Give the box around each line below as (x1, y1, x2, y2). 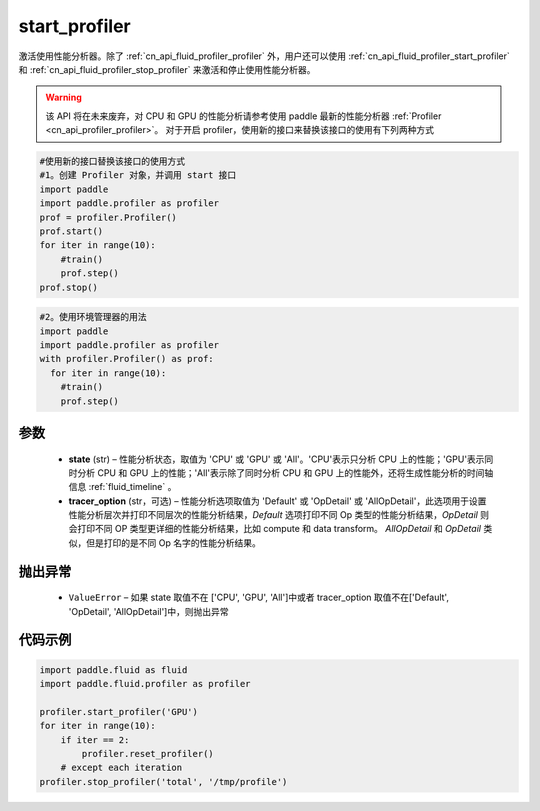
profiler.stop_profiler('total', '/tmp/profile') (39, 776, 288, 787)
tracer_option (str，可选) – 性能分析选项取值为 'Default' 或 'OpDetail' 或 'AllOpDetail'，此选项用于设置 (68, 495, 487, 507)
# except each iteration (60, 762, 183, 774)
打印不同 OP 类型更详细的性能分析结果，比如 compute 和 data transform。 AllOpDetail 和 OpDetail (76, 523, 482, 535)
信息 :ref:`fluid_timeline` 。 (68, 481, 177, 493)
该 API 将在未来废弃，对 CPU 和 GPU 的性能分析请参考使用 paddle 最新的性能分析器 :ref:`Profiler (45, 110, 442, 122)
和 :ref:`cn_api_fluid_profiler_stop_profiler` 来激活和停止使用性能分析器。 (18, 63, 316, 75)
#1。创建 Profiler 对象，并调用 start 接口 (39, 170, 237, 181)
